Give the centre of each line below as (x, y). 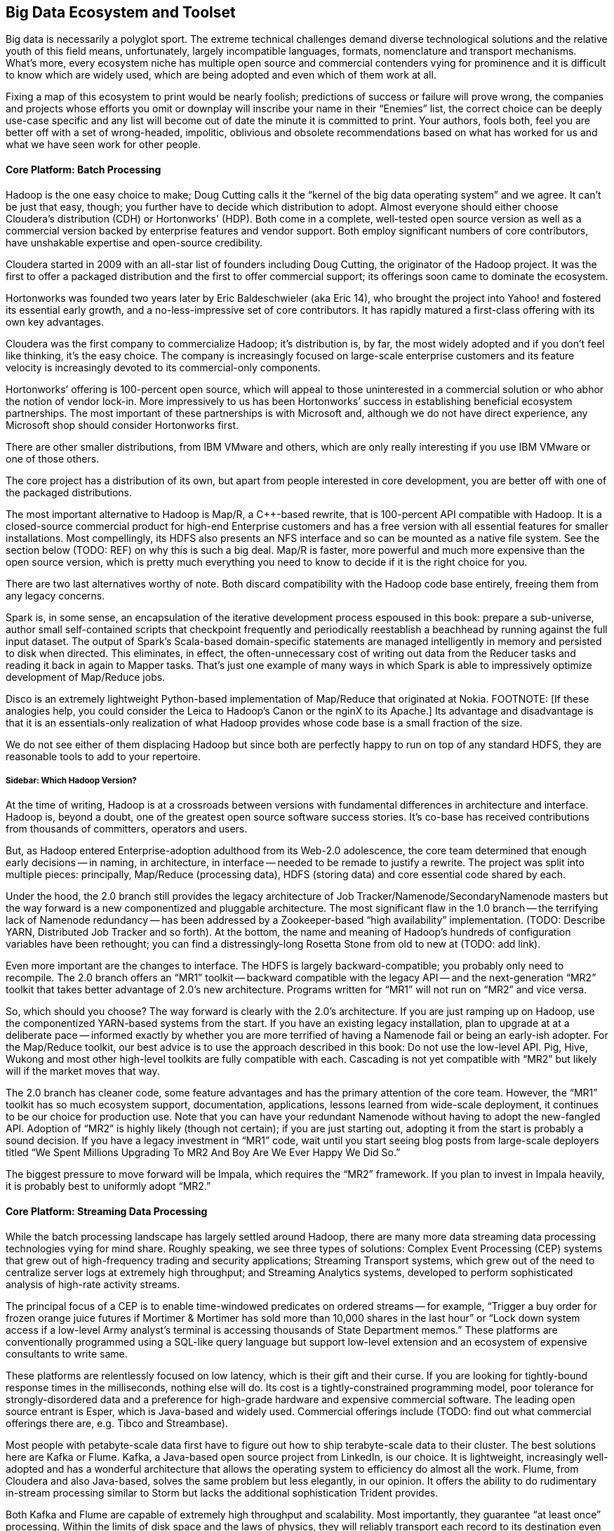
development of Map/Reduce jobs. (86, 677)
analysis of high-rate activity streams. (93, 1284)
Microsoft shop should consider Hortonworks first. (122, 425)
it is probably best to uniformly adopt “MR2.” (108, 1186)
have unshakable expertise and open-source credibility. (134, 242)
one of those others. (53, 458)
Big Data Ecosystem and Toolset (121, 12)
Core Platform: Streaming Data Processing (107, 1212)
